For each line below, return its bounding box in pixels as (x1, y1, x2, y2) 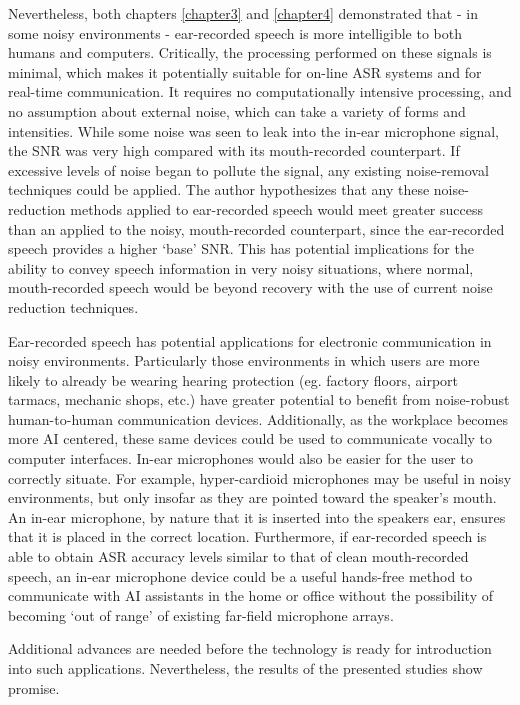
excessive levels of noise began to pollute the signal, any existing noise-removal (8, 159, 489, 180)
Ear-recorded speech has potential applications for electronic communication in (8, 330, 492, 351)
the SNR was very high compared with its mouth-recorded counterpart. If (8, 140, 460, 161)
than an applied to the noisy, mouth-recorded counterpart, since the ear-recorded (8, 218, 505, 239)
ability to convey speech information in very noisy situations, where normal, (8, 257, 474, 278)
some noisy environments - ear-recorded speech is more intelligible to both (8, 22, 462, 43)
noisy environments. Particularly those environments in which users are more (8, 350, 480, 371)
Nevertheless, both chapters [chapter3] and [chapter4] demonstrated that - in (8, 3, 478, 23)
